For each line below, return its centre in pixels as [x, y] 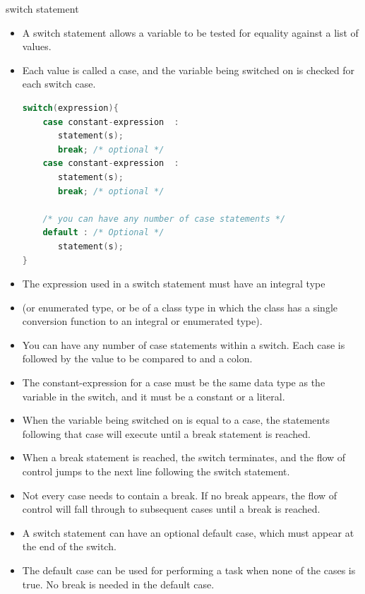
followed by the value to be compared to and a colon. [137, 358]
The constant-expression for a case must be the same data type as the [174, 382]
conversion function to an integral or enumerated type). [142, 321]
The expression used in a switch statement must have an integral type [174, 284]
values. [37, 46]
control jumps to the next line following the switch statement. [156, 471]
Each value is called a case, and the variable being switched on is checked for [189, 70]
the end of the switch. [69, 546]
